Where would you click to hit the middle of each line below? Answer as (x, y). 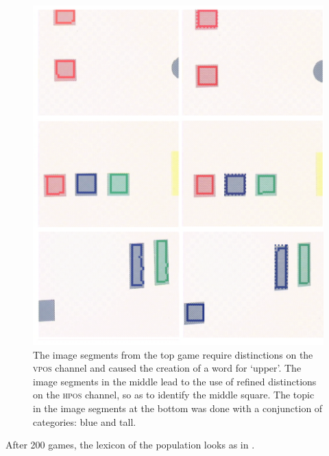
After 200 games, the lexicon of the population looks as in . (130, 445)
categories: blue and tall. (85, 421)
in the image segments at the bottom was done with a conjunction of (178, 408)
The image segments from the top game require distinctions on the (173, 354)
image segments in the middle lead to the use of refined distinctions (175, 381)
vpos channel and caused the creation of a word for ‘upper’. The (167, 368)
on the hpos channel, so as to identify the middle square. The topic (174, 395)
